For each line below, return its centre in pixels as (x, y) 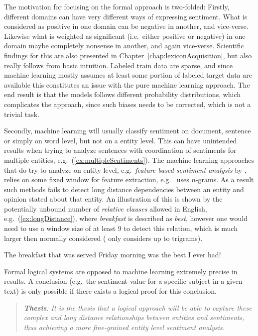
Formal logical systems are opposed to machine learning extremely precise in (121, 271)
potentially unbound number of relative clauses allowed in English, (106, 208)
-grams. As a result (225, 179)
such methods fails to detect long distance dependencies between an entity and (124, 189)
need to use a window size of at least (60, 228)
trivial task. (22, 114)
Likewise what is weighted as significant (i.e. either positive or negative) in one (125, 36)
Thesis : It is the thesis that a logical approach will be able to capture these (138, 307)
